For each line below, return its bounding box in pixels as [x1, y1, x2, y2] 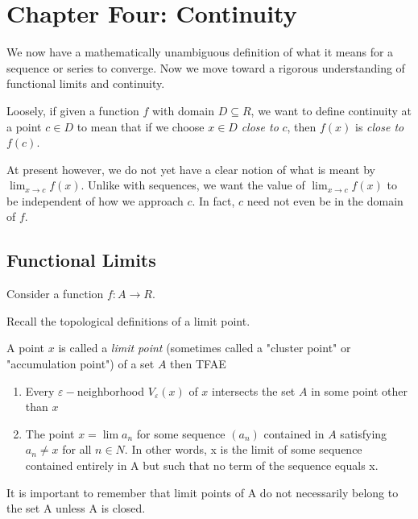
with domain [152, 102, 215, 118]
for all [62, 441, 92, 458]
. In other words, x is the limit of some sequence [124, 441, 362, 458]
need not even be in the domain [246, 192, 404, 209]
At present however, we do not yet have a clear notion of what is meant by [6, 160, 375, 177]
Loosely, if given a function [6, 102, 139, 118]
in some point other [311, 382, 408, 399]
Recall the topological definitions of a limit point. [6, 312, 250, 329]
